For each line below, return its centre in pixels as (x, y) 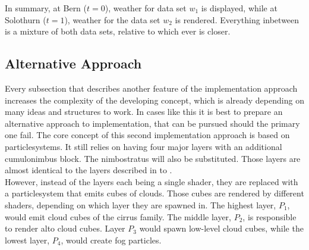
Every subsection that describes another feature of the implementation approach (151, 88)
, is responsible (269, 216)
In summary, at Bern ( (46, 8)
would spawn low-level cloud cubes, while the (221, 228)
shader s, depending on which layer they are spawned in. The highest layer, (141, 204)
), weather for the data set (112, 19)
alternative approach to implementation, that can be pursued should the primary (152, 123)
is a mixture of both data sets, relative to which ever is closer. (118, 31)
